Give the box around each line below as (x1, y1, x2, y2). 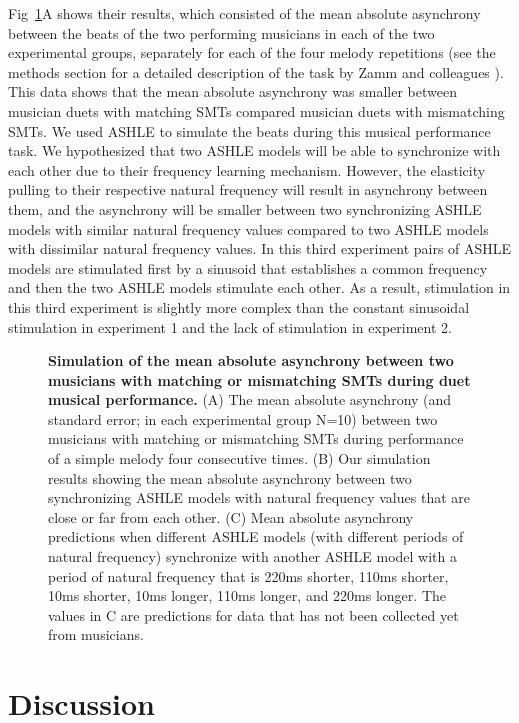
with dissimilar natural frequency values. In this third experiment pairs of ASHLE (8, 238, 512, 259)
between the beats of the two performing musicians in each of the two (8, 22, 435, 43)
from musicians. (48, 624, 144, 645)
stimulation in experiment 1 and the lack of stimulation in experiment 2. (8, 316, 452, 337)
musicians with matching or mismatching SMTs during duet (48, 369, 471, 390)
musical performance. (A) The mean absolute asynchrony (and (48, 389, 452, 410)
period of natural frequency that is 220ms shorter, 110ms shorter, (48, 565, 449, 586)
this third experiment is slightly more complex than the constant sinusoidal (8, 296, 470, 317)
